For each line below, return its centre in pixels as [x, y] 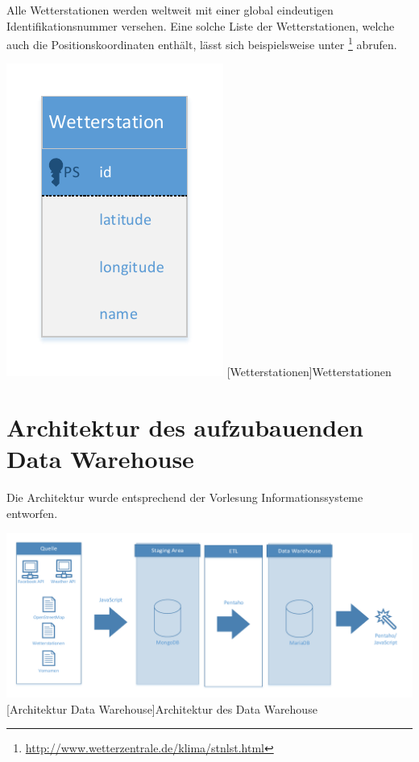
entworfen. [32, 513]
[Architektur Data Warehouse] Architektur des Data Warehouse [162, 708]
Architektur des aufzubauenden [185, 427]
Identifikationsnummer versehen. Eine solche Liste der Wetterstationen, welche [201, 25]
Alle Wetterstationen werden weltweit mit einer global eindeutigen [170, 10]
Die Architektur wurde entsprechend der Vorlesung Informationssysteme [185, 497]
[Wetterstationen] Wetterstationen [309, 372]
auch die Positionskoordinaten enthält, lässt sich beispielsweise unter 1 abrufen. [202, 43]
